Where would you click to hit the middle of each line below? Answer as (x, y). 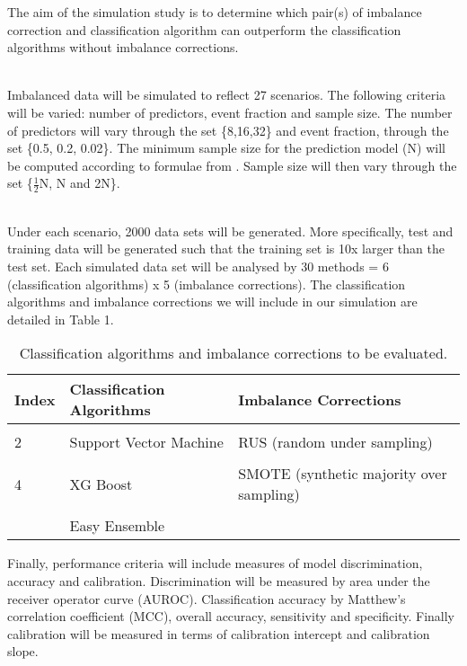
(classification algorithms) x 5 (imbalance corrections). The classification (207, 284)
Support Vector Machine (146, 442)
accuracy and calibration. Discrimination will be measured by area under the (219, 580)
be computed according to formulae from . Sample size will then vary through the (232, 165)
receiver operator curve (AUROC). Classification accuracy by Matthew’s (207, 598)
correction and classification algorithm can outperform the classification (204, 29)
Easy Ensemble (117, 526)
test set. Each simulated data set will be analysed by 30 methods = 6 (198, 266)
